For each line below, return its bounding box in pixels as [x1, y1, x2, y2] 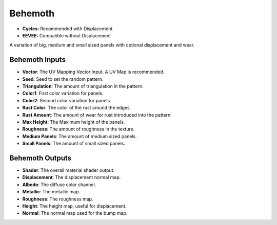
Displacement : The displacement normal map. [22, 174, 121, 181]
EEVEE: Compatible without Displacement [22, 32, 111, 38]
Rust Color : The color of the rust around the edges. [22, 105, 131, 111]
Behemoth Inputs [9, 55, 66, 64]
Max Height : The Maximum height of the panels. [22, 119, 125, 125]
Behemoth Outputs [9, 153, 72, 162]
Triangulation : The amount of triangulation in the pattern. [22, 83, 144, 89]
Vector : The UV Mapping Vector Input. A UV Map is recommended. [22, 69, 165, 75]
